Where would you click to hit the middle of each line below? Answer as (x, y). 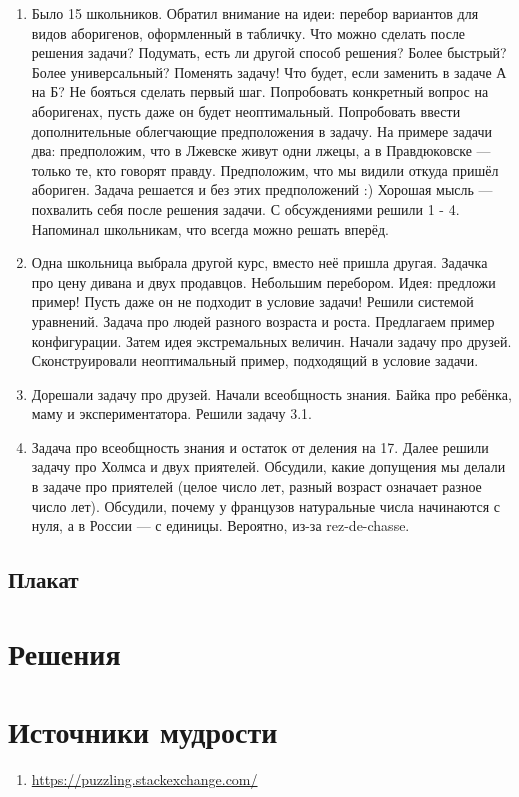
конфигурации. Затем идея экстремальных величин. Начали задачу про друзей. (271, 340)
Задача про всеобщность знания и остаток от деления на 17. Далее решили (260, 446)
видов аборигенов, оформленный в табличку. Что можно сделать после (248, 32)
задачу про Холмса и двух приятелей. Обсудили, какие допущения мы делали (268, 466)
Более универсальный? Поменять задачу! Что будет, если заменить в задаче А (269, 71)
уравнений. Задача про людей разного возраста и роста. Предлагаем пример (263, 320)
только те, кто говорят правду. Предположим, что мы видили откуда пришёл (265, 169)
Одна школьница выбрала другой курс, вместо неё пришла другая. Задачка (259, 262)
